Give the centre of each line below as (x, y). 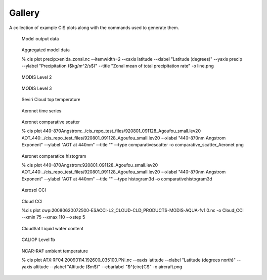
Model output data (40, 38)
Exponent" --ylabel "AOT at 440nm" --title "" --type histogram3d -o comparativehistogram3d (117, 179)
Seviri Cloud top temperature (51, 100)
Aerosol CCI (34, 190)
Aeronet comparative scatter (51, 122)
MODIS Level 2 (37, 77)
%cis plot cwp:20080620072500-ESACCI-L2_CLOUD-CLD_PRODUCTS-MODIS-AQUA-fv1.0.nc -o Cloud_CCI (133, 210)
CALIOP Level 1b (38, 240)
